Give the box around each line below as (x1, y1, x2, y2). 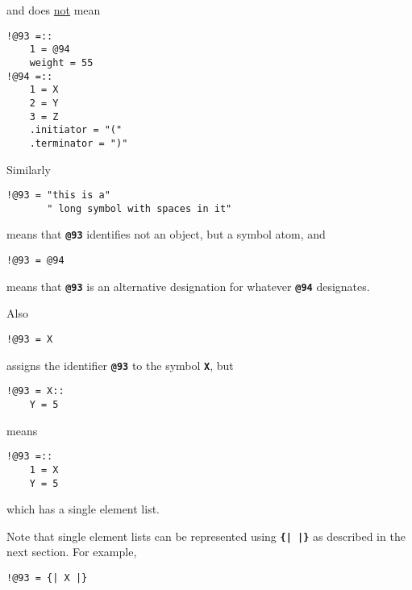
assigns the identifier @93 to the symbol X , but (6, 356, 234, 373)
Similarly (6, 160, 51, 177)
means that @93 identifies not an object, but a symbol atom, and (6, 226, 326, 243)
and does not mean (6, 2, 101, 18)
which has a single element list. (6, 501, 160, 517)
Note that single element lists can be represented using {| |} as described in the (6, 527, 406, 544)
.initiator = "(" (29, 124, 123, 136)
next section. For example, (6, 543, 137, 560)
